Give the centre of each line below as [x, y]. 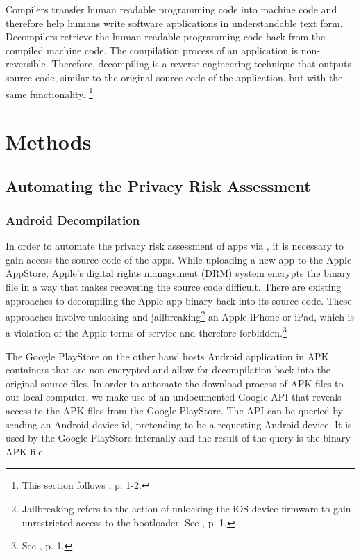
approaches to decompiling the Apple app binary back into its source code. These [179, 300]
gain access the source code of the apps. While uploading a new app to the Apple [179, 259]
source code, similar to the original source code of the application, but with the [174, 77]
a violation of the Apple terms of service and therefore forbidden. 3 [146, 332]
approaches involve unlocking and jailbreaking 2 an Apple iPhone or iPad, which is [180, 315]
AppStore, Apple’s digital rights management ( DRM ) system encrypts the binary [178, 273]
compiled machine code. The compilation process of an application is [152, 50]
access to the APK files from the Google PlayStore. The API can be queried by [174, 411]
